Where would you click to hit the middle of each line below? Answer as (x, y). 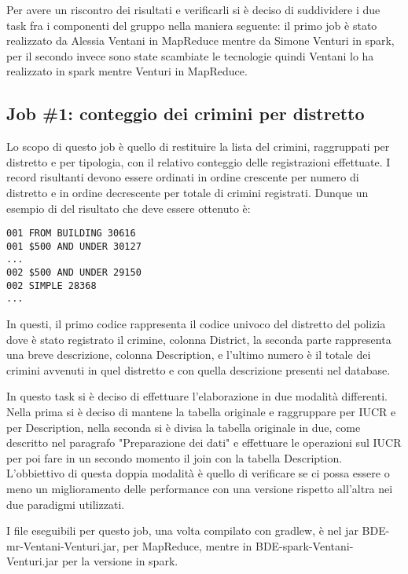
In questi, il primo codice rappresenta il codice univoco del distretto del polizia (196, 324)
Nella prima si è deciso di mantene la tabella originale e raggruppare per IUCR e (201, 412)
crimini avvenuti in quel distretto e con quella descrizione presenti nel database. (198, 369)
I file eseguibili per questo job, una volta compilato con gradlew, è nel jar (182, 530)
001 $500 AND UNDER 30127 (74, 246)
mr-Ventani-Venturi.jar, (63, 545)
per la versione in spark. (120, 561)
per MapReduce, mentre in (187, 545)
